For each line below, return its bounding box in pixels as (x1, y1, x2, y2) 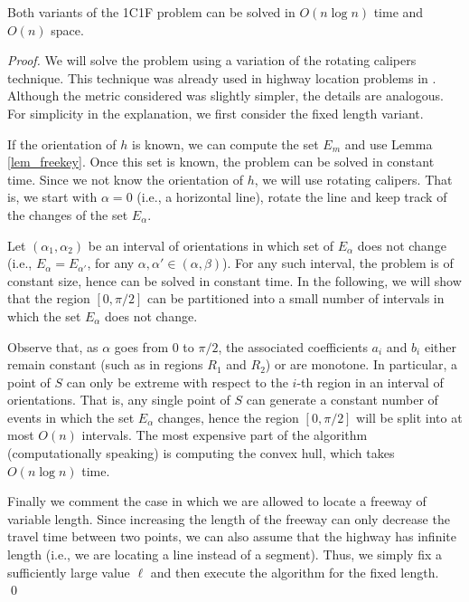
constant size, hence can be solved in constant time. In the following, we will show (7, 271, 462, 290)
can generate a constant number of (246, 390, 438, 409)
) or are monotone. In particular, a (265, 355, 457, 374)
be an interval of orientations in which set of (88, 235, 334, 254)
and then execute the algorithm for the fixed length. (150, 562, 439, 581)
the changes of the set (7, 205, 128, 224)
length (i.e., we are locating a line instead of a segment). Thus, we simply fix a (7, 545, 442, 564)
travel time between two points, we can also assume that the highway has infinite (7, 527, 456, 546)
